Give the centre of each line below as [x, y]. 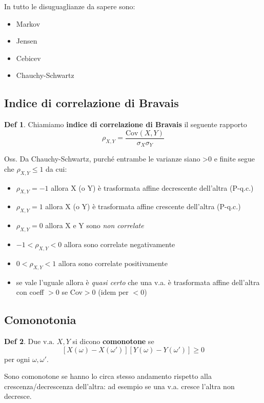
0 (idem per [110, 292]
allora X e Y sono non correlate [95, 225]
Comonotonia [40, 320]
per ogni [17, 359]
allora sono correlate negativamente [119, 244]
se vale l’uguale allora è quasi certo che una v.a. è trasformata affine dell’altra [138, 282]
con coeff [30, 292]
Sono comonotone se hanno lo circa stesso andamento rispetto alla [108, 376]
